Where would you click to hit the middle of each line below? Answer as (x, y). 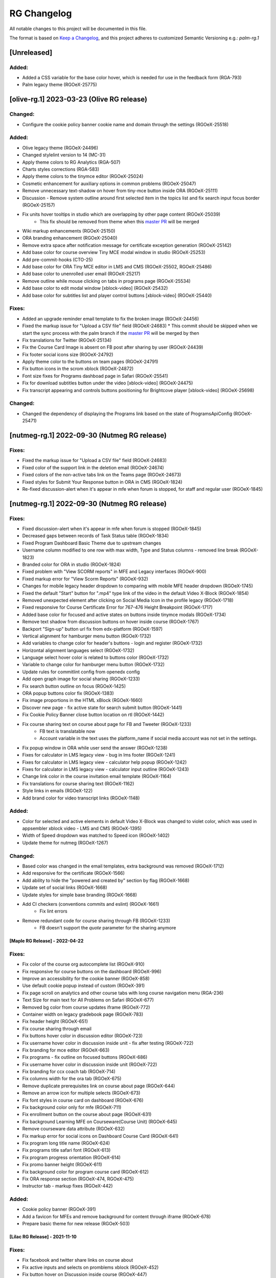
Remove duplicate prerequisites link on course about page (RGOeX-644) (99, 1086)
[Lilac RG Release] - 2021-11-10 (43, 1237)
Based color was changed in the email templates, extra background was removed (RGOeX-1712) (123, 866)
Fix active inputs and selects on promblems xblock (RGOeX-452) (90, 1267)
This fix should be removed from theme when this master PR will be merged (119, 221)
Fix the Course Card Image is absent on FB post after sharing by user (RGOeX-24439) (113, 347)
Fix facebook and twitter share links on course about (78, 1260)
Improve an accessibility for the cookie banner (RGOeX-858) (86, 978)
